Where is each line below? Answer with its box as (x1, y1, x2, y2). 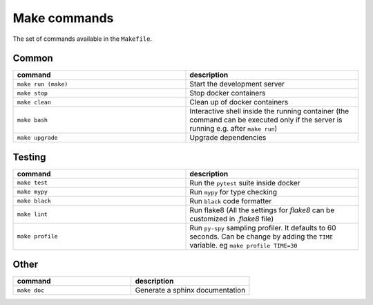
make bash (17, 116, 48, 124)
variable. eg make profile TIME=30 (189, 240, 298, 250)
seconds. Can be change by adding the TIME (189, 232, 333, 241)
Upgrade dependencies (189, 133, 267, 142)
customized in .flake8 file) (189, 214, 274, 223)
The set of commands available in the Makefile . (12, 35, 153, 43)
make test (17, 179, 48, 187)
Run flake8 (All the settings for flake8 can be (189, 205, 335, 214)
